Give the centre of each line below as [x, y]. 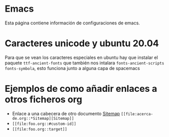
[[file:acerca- [137, 114]
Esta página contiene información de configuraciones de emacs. [73, 23]
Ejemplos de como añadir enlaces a [81, 89]
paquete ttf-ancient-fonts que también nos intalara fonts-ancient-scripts [84, 63]
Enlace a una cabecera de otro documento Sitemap [66, 113]
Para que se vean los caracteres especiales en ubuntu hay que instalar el [81, 57]
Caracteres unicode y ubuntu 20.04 [82, 43]
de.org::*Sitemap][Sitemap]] [43, 118]
